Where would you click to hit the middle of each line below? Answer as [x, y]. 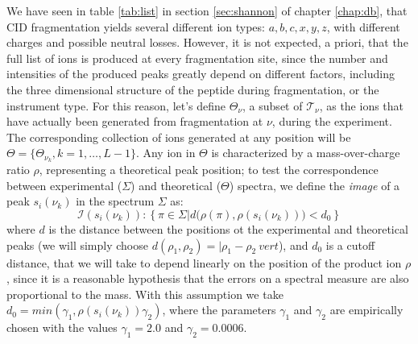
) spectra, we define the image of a [315, 185]
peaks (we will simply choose [77, 245]
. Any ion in [166, 153]
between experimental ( [64, 185]
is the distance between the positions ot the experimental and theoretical [228, 228]
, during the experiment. [332, 121]
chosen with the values [62, 327]
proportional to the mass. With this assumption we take [145, 294]
